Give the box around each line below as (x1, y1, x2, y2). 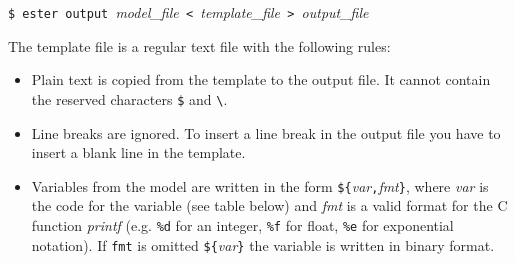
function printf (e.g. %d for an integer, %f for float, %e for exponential (31, 214, 454, 235)
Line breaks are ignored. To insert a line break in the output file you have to (31, 122, 501, 143)
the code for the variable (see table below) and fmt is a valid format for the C (31, 195, 508, 216)
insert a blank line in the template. (31, 142, 246, 163)
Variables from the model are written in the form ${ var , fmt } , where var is (31, 175, 489, 196)
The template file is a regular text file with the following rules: (8, 35, 391, 56)
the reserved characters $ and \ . (31, 88, 228, 109)
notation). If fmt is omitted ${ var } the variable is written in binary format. (31, 234, 495, 255)
